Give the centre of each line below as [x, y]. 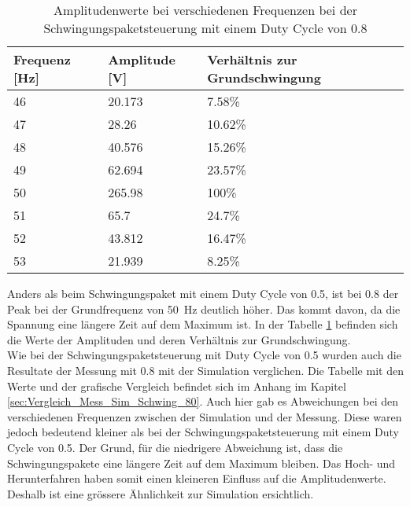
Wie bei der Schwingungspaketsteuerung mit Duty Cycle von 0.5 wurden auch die [204, 355]
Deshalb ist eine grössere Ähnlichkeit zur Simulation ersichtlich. [161, 493]
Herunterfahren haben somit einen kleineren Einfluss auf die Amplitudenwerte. [197, 478]
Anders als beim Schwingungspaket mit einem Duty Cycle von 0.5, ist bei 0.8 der [203, 293]
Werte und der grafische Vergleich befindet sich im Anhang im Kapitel [177, 386]
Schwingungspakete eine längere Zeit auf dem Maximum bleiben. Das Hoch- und [201, 463]
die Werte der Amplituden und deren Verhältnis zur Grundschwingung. [179, 339]
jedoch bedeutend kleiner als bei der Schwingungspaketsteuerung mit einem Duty [203, 432]
